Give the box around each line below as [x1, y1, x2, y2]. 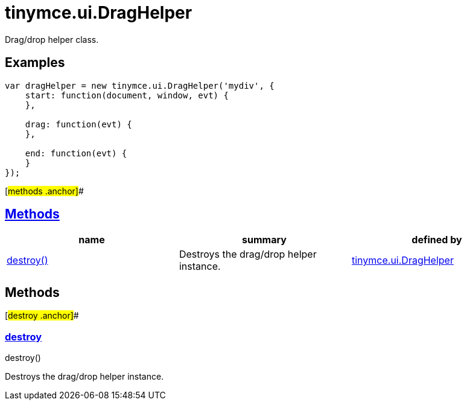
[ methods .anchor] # [5, 185, 84, 196]
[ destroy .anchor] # [5, 310, 79, 321]
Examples [5, 55, 65, 71]
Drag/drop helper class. [5, 34, 99, 45]
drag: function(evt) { [25, 119, 132, 129]
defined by [411, 234, 462, 246]
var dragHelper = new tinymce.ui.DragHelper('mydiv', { [5, 80, 275, 91]
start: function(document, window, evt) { [25, 90, 229, 100]
